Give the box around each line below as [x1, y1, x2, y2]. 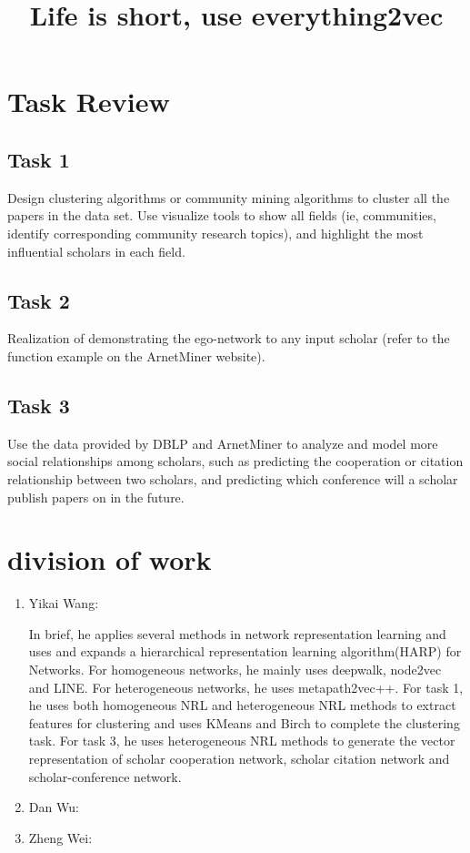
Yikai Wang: [28, 594, 99, 613]
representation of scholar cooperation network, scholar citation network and [28, 748, 450, 767]
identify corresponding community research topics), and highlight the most [7, 223, 424, 242]
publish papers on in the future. [7, 487, 185, 506]
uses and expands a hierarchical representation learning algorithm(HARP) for [28, 642, 462, 661]
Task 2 [7, 286, 70, 314]
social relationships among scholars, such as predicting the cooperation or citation [7, 452, 464, 471]
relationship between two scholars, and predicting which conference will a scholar [7, 469, 458, 488]
